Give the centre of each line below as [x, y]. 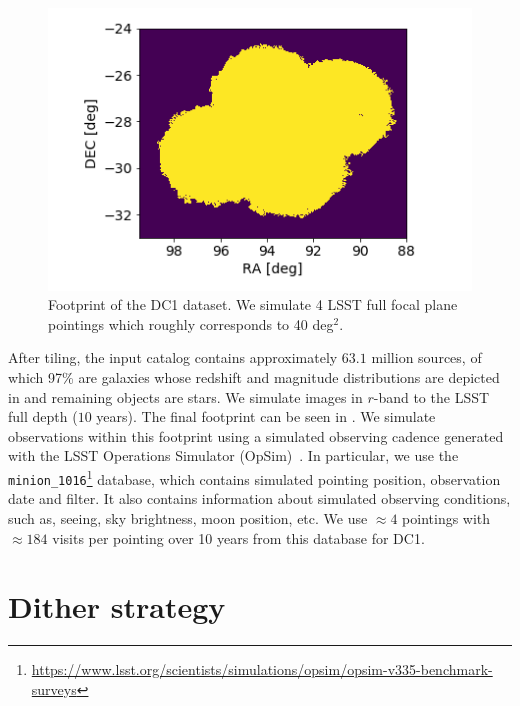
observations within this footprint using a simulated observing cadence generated [256, 435]
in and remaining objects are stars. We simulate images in [185, 396]
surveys [54, 688]
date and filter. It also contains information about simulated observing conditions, [259, 498]
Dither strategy [117, 606]
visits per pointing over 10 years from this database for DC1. [238, 537]
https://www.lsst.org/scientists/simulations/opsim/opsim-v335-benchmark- [262, 669]
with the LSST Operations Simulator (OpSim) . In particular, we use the [233, 455]
